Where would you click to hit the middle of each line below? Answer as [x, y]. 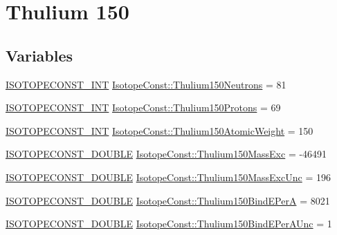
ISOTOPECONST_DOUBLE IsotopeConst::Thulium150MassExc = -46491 [166, 154]
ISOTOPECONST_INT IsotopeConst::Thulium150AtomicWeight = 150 [160, 130]
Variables [39, 55]
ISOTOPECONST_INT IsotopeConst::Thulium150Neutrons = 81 [146, 84]
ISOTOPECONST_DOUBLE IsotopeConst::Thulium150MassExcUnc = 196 [168, 177]
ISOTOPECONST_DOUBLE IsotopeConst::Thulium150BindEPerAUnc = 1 [169, 224]
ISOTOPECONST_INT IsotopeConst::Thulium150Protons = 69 [143, 107]
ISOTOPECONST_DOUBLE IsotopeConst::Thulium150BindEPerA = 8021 [168, 200]
